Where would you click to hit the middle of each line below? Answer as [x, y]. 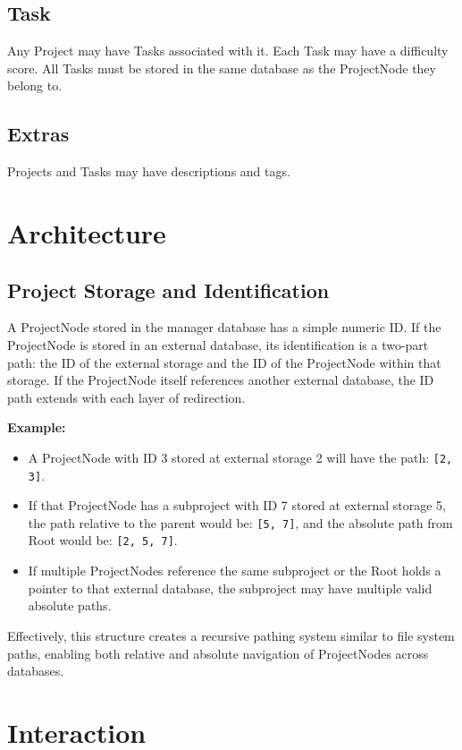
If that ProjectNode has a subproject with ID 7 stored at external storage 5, [237, 505]
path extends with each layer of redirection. [126, 397]
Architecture [87, 232]
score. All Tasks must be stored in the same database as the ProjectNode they [222, 68]
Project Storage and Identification [168, 290]
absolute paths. [70, 605]
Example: [37, 427]
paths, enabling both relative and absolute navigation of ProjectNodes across [218, 653]
